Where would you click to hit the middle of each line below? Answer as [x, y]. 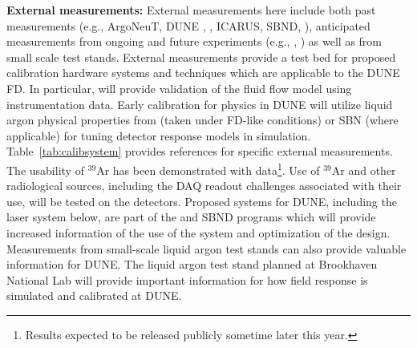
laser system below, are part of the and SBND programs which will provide [191, 217]
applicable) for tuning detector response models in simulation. [159, 135]
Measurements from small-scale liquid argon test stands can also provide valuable [206, 248]
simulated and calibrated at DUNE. [94, 295]
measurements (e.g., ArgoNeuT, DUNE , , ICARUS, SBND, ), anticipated [188, 25]
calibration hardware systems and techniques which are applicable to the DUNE [203, 73]
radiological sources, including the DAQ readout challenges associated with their [204, 186]
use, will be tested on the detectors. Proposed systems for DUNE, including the [202, 201]
